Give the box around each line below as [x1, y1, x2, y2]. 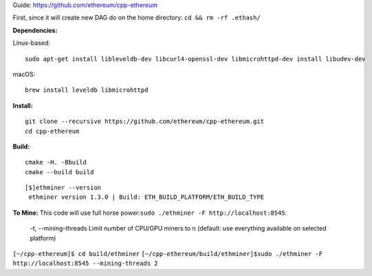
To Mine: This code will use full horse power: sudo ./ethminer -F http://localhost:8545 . [12, 209, 287, 217]
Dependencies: [12, 26, 58, 34]
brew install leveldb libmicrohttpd [25, 86, 149, 94]
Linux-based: [12, 39, 51, 47]
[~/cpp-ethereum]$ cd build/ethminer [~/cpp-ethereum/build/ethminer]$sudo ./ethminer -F [12, 250, 323, 258]
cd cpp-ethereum [25, 127, 80, 135]
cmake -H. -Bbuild [25, 158, 87, 167]
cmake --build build [25, 168, 94, 176]
